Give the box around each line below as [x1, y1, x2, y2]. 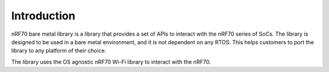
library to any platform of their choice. [11, 47, 107, 54]
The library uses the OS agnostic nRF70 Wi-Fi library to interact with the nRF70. [11, 58, 211, 65]
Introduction [11, 9, 76, 22]
